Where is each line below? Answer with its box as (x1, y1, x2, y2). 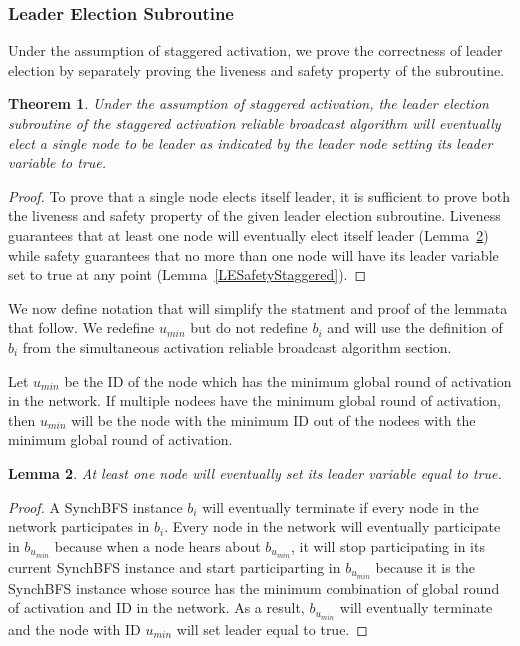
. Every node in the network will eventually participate (164, 516, 501, 537)
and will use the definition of (327, 317, 503, 338)
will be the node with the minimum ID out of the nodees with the (71, 409, 476, 430)
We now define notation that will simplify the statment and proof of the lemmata (8, 297, 508, 318)
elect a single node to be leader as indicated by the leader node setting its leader (8, 132, 493, 153)
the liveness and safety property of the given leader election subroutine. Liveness (8, 205, 501, 226)
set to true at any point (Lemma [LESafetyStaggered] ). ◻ (8, 264, 367, 285)
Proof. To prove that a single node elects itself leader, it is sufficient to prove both (8, 185, 511, 206)
